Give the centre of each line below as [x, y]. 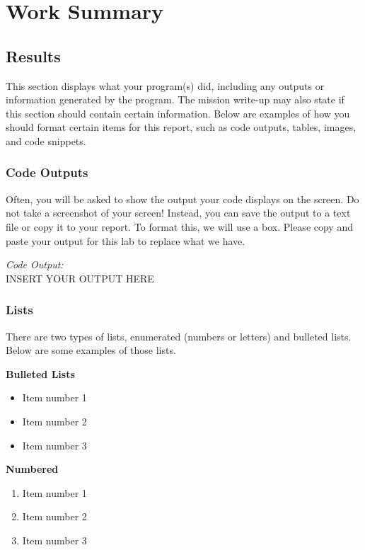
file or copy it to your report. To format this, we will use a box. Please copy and [179, 226]
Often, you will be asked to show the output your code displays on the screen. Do [182, 199]
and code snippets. [46, 141]
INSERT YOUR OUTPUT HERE [80, 278]
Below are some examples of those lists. [91, 350]
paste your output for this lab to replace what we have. [126, 240]
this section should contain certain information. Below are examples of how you [178, 113]
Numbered [32, 469]
